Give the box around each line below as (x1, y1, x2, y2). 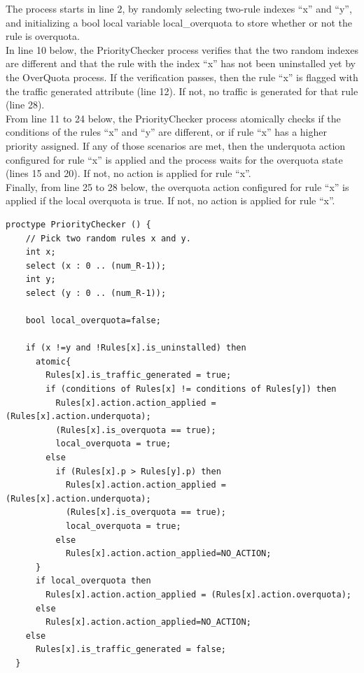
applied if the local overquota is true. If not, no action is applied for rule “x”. (6, 193, 335, 208)
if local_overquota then (35, 576, 151, 586)
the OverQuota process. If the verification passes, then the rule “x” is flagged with (6, 69, 358, 84)
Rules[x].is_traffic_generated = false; (35, 644, 226, 655)
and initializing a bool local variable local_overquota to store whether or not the (6, 15, 352, 29)
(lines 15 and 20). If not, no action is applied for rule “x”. (6, 166, 251, 180)
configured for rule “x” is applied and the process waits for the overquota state (6, 152, 343, 167)
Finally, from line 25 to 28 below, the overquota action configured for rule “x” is (6, 179, 349, 194)
